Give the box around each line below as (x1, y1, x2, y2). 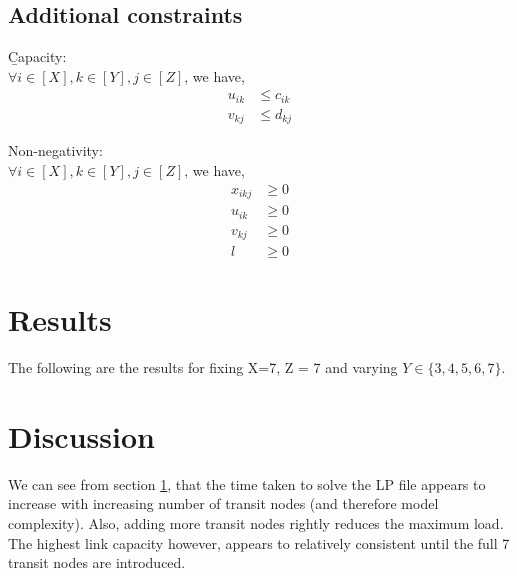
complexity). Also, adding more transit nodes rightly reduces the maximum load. (8, 513, 504, 534)
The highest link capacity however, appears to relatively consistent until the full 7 (8, 532, 510, 553)
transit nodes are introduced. (8, 552, 186, 573)
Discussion (8, 415, 155, 456)
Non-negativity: (8, 140, 103, 161)
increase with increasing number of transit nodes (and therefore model (8, 493, 439, 514)
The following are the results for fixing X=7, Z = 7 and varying (8, 357, 398, 378)
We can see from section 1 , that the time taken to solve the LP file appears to (8, 473, 486, 494)
